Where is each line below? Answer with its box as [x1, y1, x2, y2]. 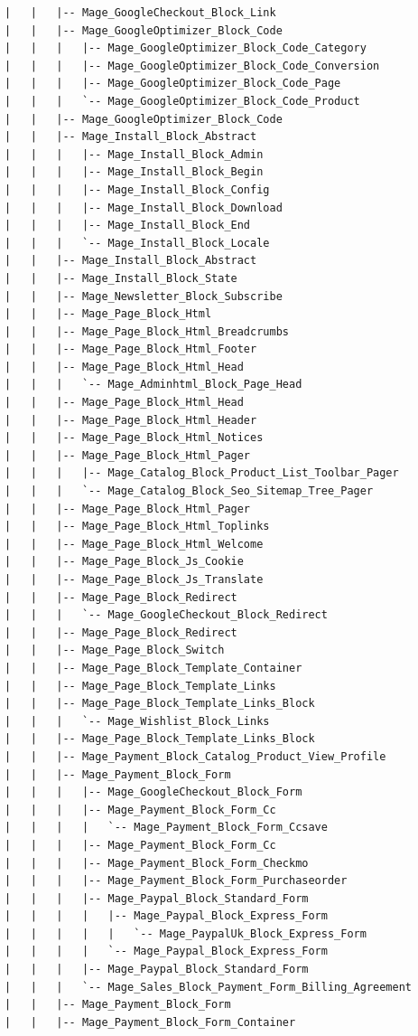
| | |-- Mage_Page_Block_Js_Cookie [5, 555, 244, 569]
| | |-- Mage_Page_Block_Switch [5, 644, 225, 657]
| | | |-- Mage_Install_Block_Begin [5, 165, 264, 179]
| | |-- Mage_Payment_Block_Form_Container [5, 1015, 296, 1029]
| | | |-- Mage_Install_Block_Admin [5, 147, 264, 161]
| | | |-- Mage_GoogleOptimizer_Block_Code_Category [5, 42, 367, 55]
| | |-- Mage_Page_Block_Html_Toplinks [5, 520, 270, 533]
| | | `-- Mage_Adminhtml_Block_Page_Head [5, 378, 302, 391]
